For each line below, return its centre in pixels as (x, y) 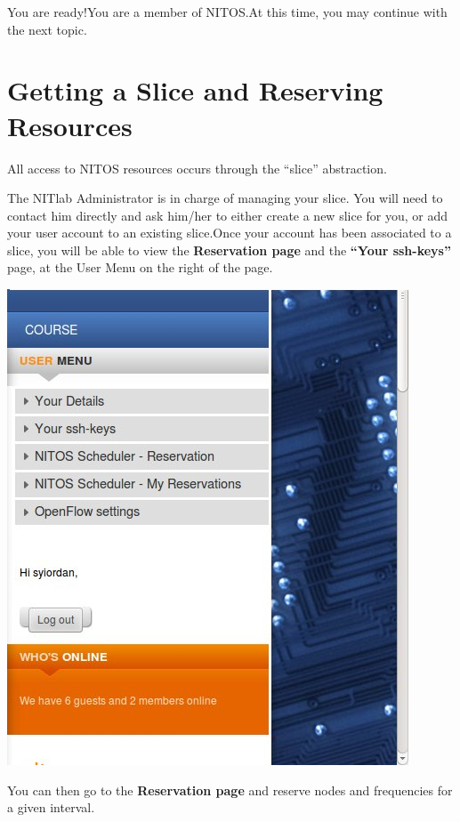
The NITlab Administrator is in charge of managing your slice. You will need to (225, 198)
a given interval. (51, 807)
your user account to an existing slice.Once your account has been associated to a (230, 233)
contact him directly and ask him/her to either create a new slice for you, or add (228, 215)
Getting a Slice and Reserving (195, 90)
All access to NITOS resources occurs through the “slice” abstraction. (197, 168)
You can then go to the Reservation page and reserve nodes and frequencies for (230, 790)
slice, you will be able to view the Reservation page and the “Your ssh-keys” (229, 250)
